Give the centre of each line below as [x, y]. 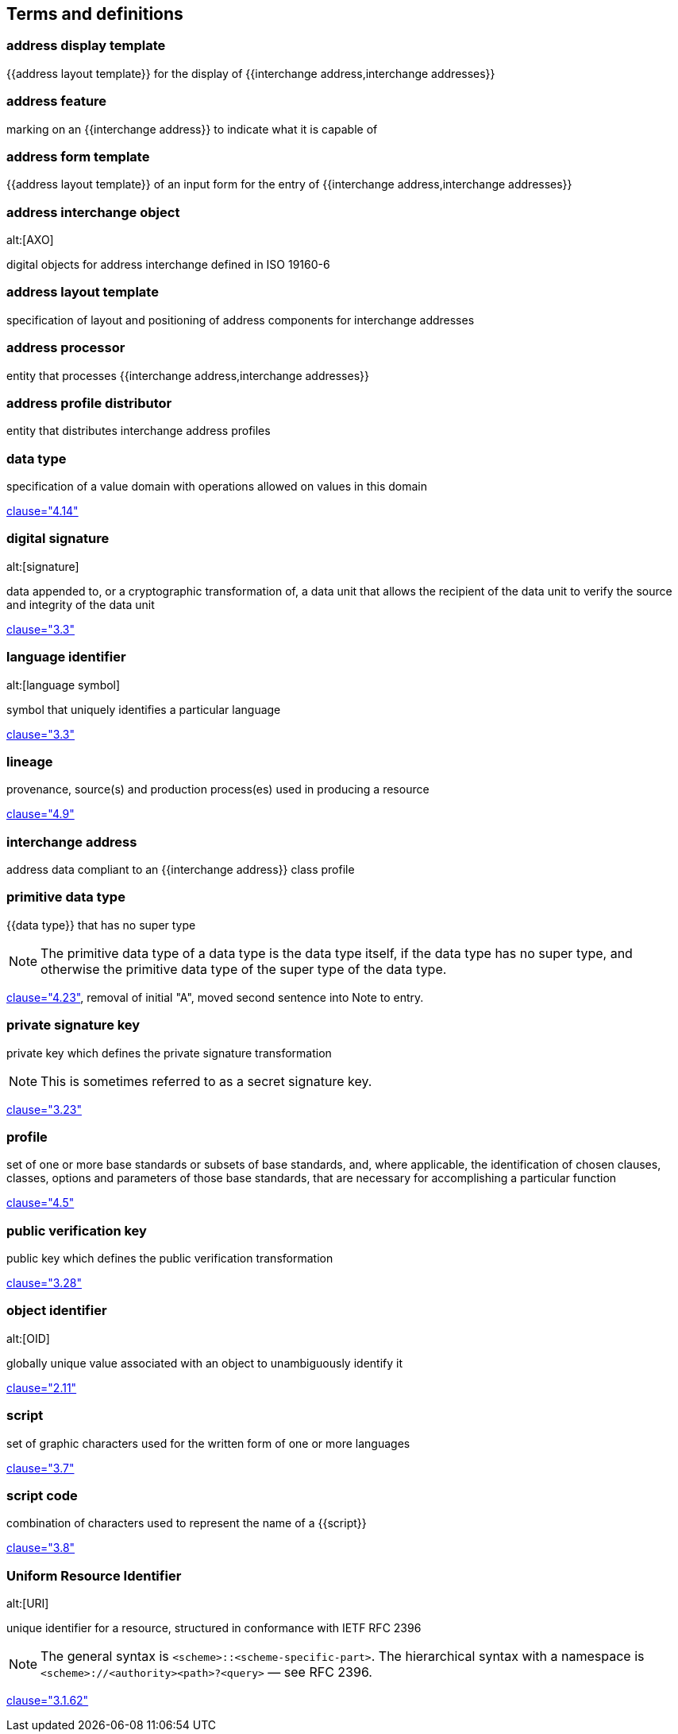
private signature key [73, 1025]
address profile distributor [89, 403]
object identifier [57, 1311]
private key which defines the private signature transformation [169, 1053]
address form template [78, 156]
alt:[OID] [28, 1338]
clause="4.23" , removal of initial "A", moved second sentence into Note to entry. [215, 997]
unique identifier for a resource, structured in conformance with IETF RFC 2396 [214, 1628]
